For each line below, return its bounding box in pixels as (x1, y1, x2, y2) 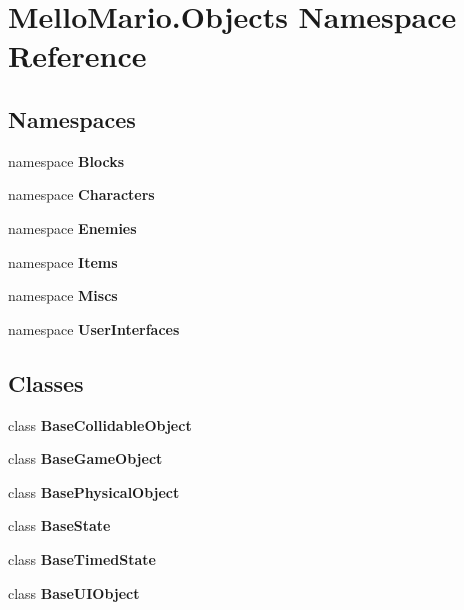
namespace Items (8, 251, 118, 272)
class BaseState (8, 515, 111, 536)
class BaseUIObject (8, 582, 140, 603)
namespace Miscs (8, 285, 118, 306)
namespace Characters (8, 184, 155, 205)
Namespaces (8, 103, 136, 134)
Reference (8, 35, 147, 76)
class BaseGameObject (8, 448, 163, 469)
